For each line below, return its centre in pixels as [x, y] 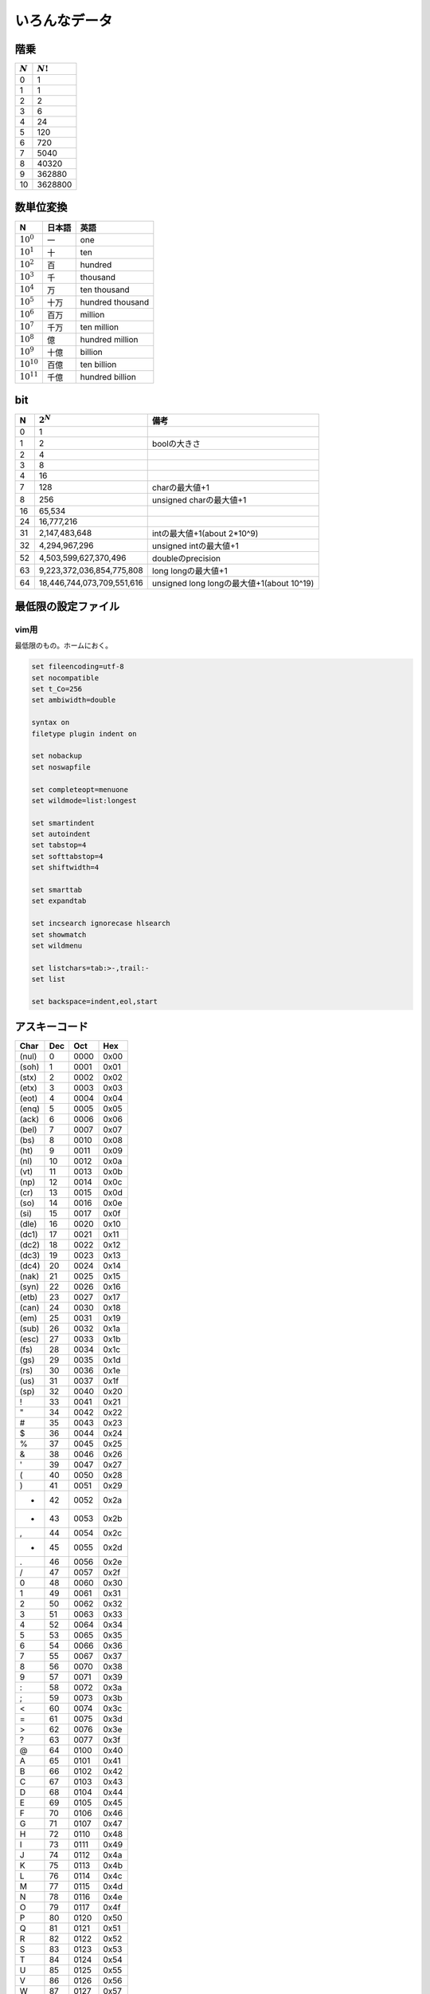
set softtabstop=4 [67, 856]
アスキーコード [51, 1027]
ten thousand [105, 290]
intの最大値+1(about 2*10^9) [205, 534]
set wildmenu [57, 946]
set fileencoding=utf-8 [78, 667]
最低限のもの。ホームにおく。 [64, 645]
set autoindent [61, 834]
